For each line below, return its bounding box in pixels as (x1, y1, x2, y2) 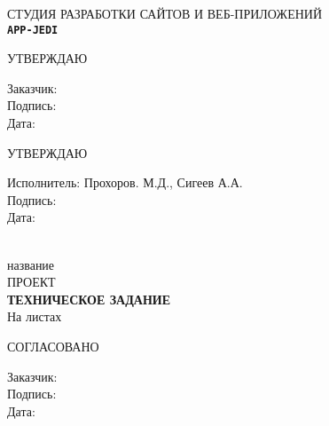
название (7, 255, 55, 273)
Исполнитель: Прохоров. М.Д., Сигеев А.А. (7, 173, 243, 192)
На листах (7, 307, 62, 326)
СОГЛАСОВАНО (7, 336, 99, 355)
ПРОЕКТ (7, 272, 56, 291)
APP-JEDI (7, 23, 59, 36)
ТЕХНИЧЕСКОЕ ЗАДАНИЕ (7, 289, 171, 308)
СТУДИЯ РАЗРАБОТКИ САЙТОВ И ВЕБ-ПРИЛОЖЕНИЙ (7, 4, 323, 22)
